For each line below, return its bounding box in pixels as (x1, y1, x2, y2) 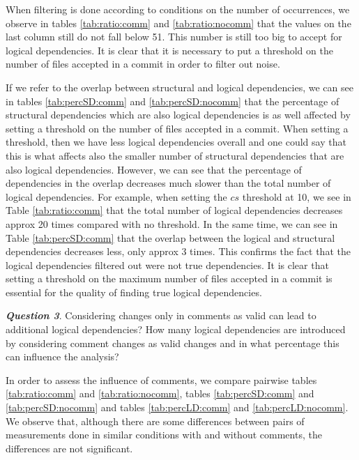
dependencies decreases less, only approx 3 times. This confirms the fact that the (6, 244, 351, 259)
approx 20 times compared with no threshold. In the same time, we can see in (6, 216, 338, 231)
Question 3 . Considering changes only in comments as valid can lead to (6, 308, 316, 323)
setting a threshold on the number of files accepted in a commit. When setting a (6, 121, 349, 135)
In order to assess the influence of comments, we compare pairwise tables (6, 372, 317, 387)
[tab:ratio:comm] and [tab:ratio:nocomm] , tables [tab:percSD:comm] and (6, 386, 314, 401)
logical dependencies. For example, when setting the (6, 189, 227, 204)
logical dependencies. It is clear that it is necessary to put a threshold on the (6, 43, 333, 57)
